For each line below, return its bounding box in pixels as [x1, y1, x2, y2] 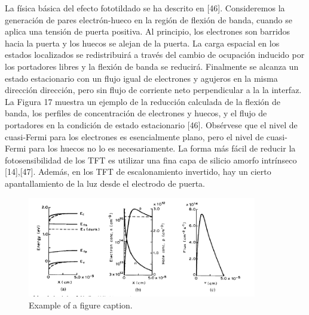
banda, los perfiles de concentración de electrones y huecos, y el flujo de [5, 107, 267, 119]
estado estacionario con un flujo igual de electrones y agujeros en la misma [5, 72, 278, 84]
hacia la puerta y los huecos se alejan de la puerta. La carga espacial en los [5, 36, 280, 49]
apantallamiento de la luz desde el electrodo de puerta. [5, 177, 205, 189]
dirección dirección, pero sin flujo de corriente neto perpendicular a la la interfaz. [5, 84, 302, 96]
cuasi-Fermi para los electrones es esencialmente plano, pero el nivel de [5, 130, 264, 143]
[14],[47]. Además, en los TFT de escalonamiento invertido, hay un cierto [5, 165, 271, 178]
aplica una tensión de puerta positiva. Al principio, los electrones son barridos [5, 25, 290, 38]
